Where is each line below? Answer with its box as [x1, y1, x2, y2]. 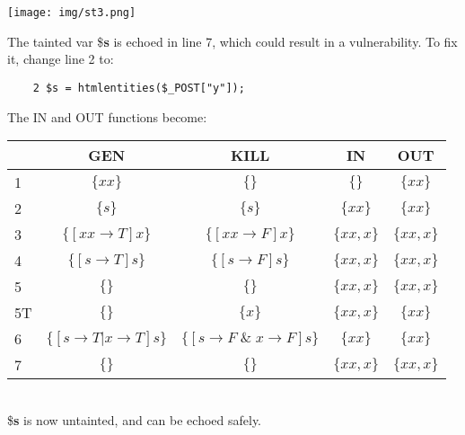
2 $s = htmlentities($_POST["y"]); [32, 81, 245, 94]
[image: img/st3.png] [7, 6, 136, 19]
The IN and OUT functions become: [7, 107, 207, 126]
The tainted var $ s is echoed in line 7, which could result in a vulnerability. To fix [7, 31, 458, 50]
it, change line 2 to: [7, 49, 114, 68]
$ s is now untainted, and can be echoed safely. [7, 410, 262, 429]
